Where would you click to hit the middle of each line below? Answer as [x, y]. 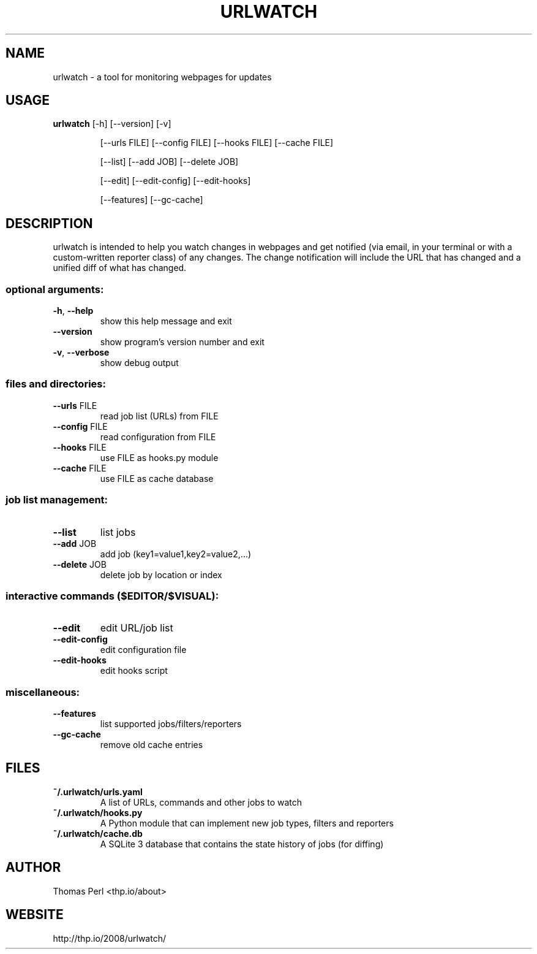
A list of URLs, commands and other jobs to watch [201, 802]
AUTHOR [33, 868]
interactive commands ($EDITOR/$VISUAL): [112, 596]
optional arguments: [55, 289]
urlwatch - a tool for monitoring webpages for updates [162, 77]
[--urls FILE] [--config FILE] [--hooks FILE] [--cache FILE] [217, 143]
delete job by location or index [161, 574]
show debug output [139, 363]
